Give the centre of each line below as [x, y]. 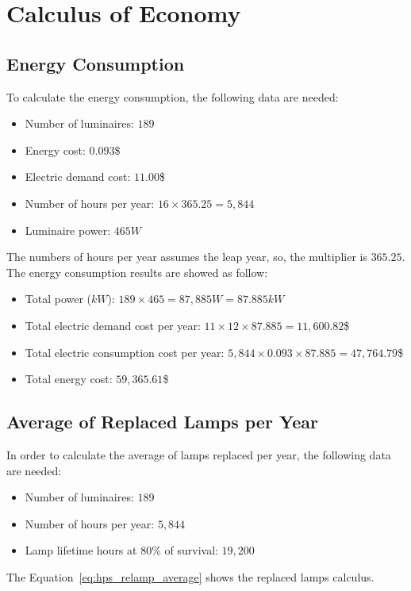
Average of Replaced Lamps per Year [162, 422]
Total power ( [58, 299]
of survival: [191, 550]
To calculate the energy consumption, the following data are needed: [173, 96]
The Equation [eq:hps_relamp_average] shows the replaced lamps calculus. [190, 576]
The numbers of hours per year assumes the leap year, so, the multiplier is [187, 257]
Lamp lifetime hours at [81, 550]
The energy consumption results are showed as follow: [137, 272]
